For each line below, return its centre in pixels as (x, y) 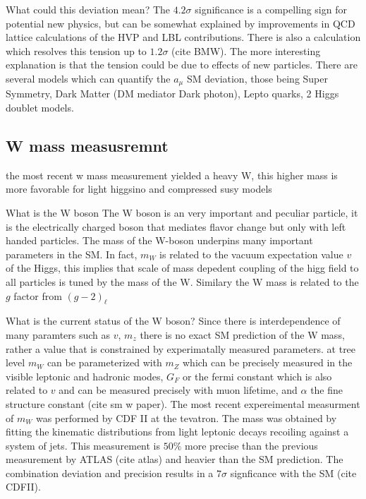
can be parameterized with (104, 362)
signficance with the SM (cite (293, 473)
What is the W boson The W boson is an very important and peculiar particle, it (182, 212)
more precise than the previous (251, 445)
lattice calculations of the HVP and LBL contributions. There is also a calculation (183, 37)
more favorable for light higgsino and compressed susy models (139, 189)
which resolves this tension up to (76, 50)
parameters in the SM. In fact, (72, 254)
